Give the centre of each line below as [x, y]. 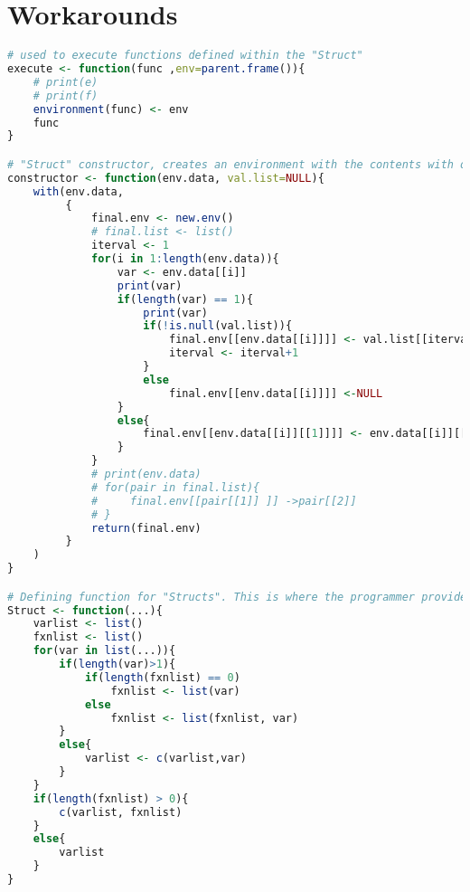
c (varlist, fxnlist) [121, 812]
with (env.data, [78, 191]
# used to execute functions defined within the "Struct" [185, 56]
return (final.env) [146, 528]
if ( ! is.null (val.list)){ [218, 326]
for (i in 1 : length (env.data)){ [185, 259]
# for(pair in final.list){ [176, 487]
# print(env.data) [146, 474]
